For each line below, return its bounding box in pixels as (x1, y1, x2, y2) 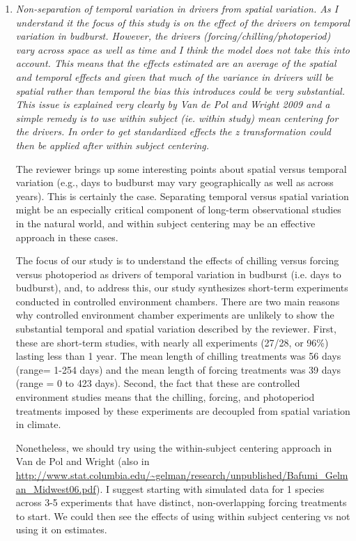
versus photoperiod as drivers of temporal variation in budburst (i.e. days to (15, 266, 341, 281)
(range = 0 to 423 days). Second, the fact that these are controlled (15, 376, 300, 390)
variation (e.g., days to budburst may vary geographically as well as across (15, 175, 334, 190)
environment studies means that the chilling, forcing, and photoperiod (15, 390, 315, 404)
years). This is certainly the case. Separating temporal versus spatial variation (15, 188, 349, 203)
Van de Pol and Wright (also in (15, 454, 150, 468)
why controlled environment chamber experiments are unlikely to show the (15, 307, 334, 322)
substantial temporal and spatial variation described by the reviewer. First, (15, 321, 336, 336)
